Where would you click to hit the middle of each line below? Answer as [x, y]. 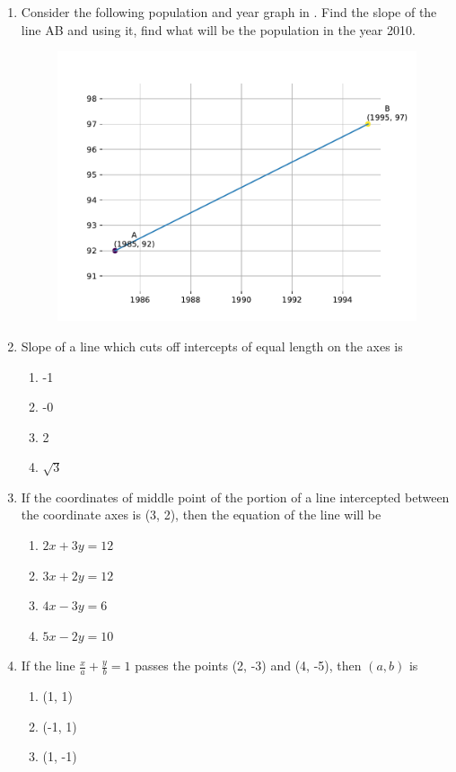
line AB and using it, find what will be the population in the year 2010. [218, 29]
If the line [48, 666]
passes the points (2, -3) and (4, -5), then [248, 666]
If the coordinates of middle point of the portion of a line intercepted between [235, 497]
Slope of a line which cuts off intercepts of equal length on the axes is [212, 346]
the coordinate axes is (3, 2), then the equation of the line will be [201, 515]
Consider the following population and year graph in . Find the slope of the [229, 12]
